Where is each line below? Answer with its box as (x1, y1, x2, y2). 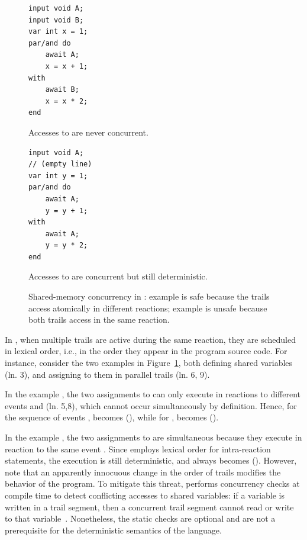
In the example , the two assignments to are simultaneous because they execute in (5, 431, 302, 443)
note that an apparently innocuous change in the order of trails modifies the (5, 465, 281, 478)
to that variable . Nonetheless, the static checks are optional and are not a (5, 512, 276, 525)
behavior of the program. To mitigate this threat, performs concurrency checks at (5, 477, 300, 490)
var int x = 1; (28, 27, 88, 36)
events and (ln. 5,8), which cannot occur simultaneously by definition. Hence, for (5, 399, 297, 412)
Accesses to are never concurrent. (28, 126, 148, 138)
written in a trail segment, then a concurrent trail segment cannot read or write (5, 500, 294, 513)
